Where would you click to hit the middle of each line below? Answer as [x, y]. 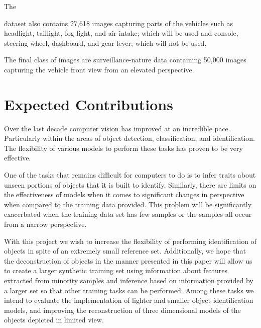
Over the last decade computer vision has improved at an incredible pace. [117, 128]
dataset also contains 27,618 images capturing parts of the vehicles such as [119, 23]
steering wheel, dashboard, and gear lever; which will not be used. [105, 43]
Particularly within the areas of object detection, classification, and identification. [129, 138]
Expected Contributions [89, 104]
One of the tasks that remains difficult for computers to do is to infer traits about [130, 175]
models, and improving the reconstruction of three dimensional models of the [122, 310]
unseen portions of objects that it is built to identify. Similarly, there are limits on [130, 184]
